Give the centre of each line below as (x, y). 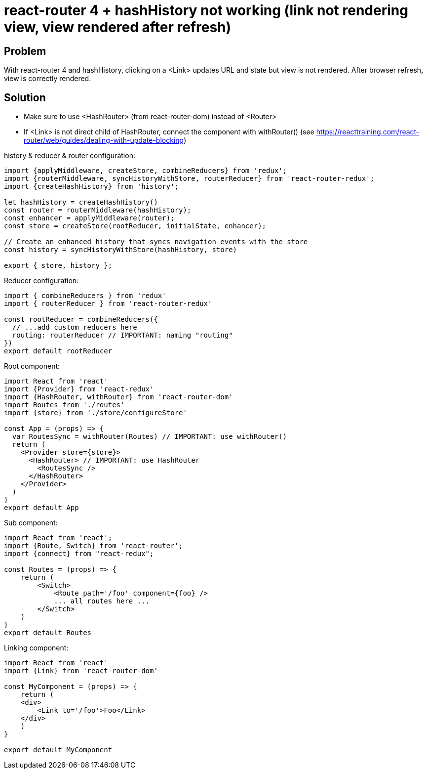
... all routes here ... (102, 601)
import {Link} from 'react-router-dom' (81, 671)
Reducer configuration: (41, 281)
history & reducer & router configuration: (70, 156)
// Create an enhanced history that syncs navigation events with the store (156, 242)
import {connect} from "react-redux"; (79, 554)
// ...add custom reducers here (75, 327)
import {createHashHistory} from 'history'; (92, 187)
